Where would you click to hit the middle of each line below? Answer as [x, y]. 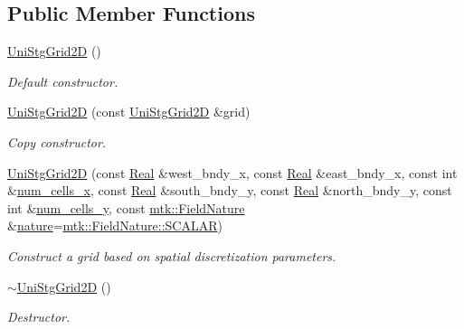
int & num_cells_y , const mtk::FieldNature [126, 207]
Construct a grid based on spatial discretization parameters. [172, 255]
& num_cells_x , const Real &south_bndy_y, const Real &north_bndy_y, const [230, 190]
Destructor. [39, 317]
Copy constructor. [57, 141]
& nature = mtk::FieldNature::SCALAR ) [115, 226]
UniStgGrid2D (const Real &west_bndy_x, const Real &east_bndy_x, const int [232, 172]
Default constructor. [63, 81]
